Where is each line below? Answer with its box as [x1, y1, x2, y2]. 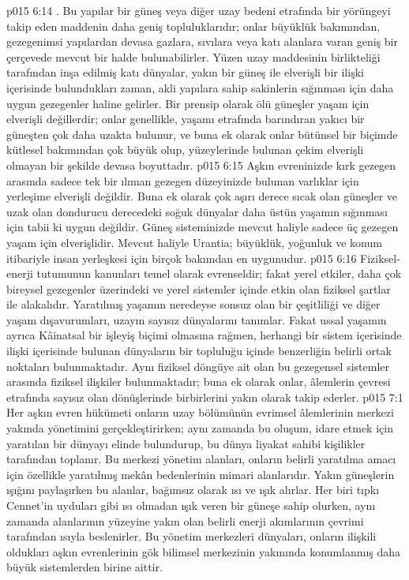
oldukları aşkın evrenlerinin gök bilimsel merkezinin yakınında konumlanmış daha [6, 543, 401, 559]
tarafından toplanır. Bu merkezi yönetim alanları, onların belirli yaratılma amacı [6, 451, 396, 467]
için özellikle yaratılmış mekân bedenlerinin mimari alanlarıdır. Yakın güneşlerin [6, 466, 395, 482]
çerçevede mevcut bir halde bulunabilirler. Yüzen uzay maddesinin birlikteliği [6, 48, 381, 65]
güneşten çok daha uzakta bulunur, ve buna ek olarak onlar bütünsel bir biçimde [6, 125, 398, 142]
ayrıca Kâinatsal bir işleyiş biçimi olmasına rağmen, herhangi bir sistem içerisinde [6, 327, 402, 343]
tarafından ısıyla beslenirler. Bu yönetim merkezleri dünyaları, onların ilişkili [6, 528, 377, 544]
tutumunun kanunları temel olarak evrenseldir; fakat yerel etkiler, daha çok [36, 265, 402, 282]
